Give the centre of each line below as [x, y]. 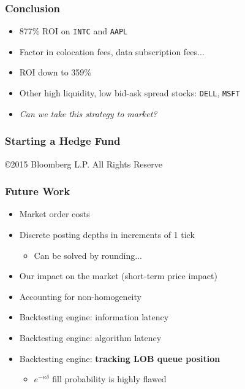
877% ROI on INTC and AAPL [73, 31]
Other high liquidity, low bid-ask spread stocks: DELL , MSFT [130, 93]
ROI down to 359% [55, 72]
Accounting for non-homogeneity [80, 296]
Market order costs [55, 214]
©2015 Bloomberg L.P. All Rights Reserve [84, 164]
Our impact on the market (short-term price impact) [118, 276]
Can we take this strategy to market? [88, 113]
